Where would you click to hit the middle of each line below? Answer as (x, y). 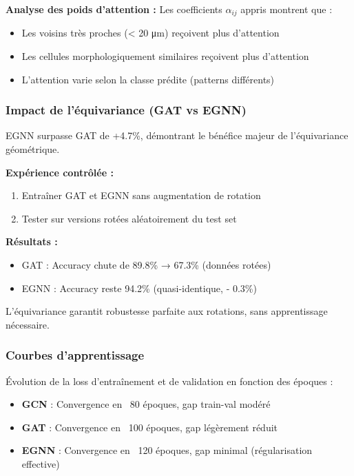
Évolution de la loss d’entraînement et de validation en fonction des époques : (169, 381)
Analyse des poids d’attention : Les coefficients (114, 9)
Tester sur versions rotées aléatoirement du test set (129, 218)
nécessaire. (28, 324)
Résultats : (32, 241)
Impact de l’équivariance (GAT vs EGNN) (126, 110)
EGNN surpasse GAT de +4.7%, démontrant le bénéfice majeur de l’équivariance (177, 135)
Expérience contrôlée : (60, 172)
